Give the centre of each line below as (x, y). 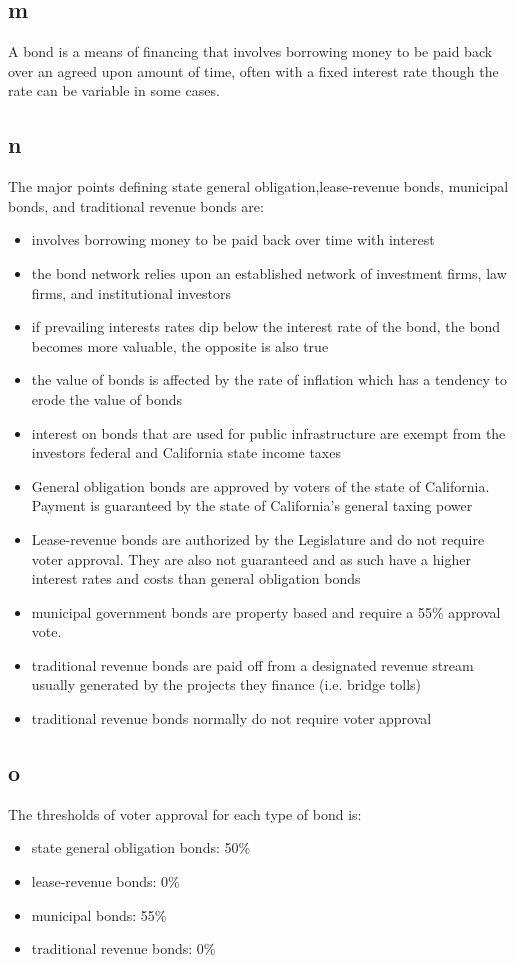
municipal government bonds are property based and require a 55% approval (266, 611)
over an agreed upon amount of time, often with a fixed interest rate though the (253, 70)
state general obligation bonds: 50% (141, 847)
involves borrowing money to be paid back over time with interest (233, 239)
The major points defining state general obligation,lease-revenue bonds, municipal (258, 186)
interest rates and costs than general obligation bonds (196, 578)
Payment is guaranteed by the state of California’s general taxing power (252, 505)
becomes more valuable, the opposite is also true (180, 345)
